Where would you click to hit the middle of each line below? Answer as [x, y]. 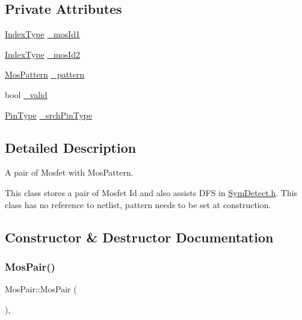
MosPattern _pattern [45, 74]
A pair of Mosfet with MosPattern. [69, 172]
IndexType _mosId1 [42, 34]
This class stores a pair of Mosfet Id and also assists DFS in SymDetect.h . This [151, 192]
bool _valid [26, 94]
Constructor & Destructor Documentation [139, 237]
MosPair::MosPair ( [41, 289]
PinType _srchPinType [49, 115]
